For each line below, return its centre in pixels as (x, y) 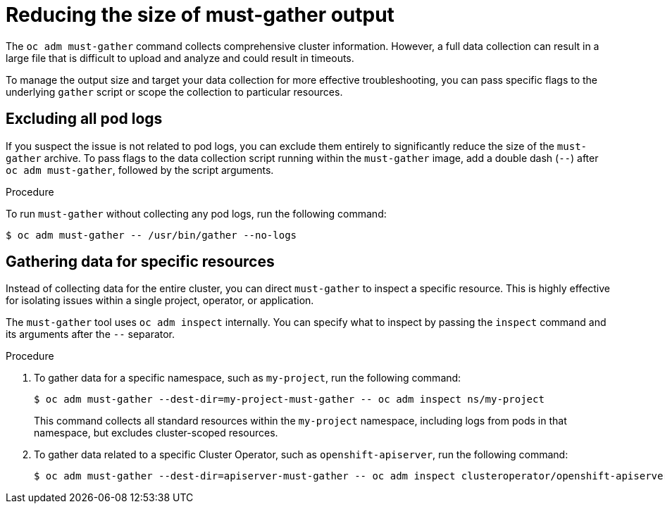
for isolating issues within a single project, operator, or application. (160, 301)
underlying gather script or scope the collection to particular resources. (174, 92)
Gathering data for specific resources (140, 262)
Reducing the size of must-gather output (200, 15)
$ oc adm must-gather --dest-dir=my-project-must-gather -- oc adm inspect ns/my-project (289, 400)
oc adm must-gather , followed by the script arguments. (140, 170)
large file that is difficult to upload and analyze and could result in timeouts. (180, 58)
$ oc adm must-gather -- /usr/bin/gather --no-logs (151, 235)
